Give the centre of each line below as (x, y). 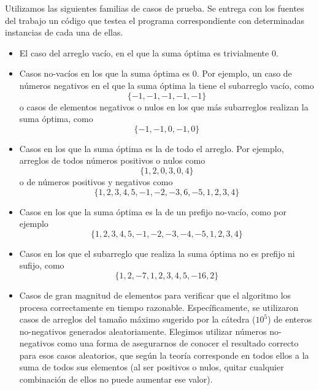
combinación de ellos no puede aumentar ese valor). (116, 379)
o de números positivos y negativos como (96, 181)
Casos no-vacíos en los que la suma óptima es (105, 73)
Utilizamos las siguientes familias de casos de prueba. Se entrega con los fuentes (155, 8)
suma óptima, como (56, 119)
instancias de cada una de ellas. (64, 32)
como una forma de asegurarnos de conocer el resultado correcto (178, 343)
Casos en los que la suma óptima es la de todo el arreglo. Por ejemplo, (152, 148)
